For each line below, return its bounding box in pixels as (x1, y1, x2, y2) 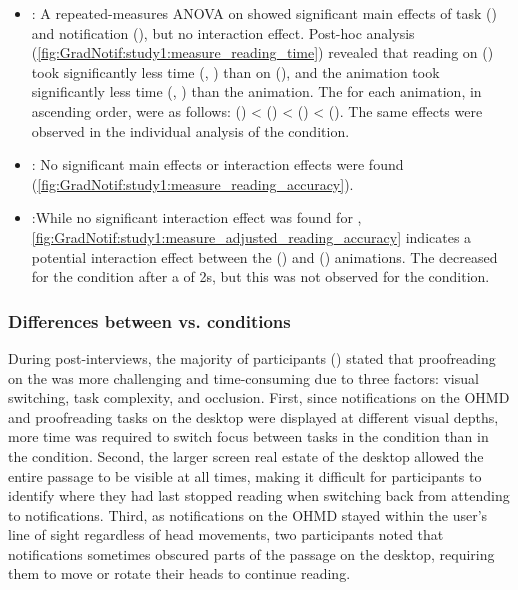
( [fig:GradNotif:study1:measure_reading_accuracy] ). (31, 173, 354, 194)
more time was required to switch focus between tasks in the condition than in (8, 426, 489, 447)
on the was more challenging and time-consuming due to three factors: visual (8, 367, 479, 388)
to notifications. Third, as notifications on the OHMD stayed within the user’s (8, 504, 488, 525)
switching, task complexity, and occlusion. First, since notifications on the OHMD (8, 387, 510, 408)
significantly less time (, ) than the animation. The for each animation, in (31, 81, 482, 102)
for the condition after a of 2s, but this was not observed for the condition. (31, 266, 490, 287)
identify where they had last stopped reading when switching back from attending (8, 485, 510, 506)
